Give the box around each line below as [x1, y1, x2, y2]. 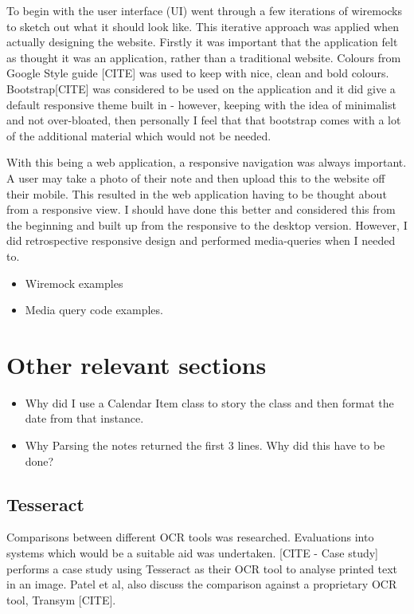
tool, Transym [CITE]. [6, 591, 116, 608]
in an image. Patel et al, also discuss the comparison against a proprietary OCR [6, 576, 397, 592]
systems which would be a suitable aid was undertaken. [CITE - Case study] [6, 544, 379, 561]
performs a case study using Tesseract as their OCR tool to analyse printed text [6, 560, 397, 577]
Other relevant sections [6, 348, 267, 380]
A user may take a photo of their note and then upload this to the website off [6, 169, 385, 186]
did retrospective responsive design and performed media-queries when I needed [6, 232, 396, 249]
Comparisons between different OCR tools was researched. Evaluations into [6, 529, 374, 545]
